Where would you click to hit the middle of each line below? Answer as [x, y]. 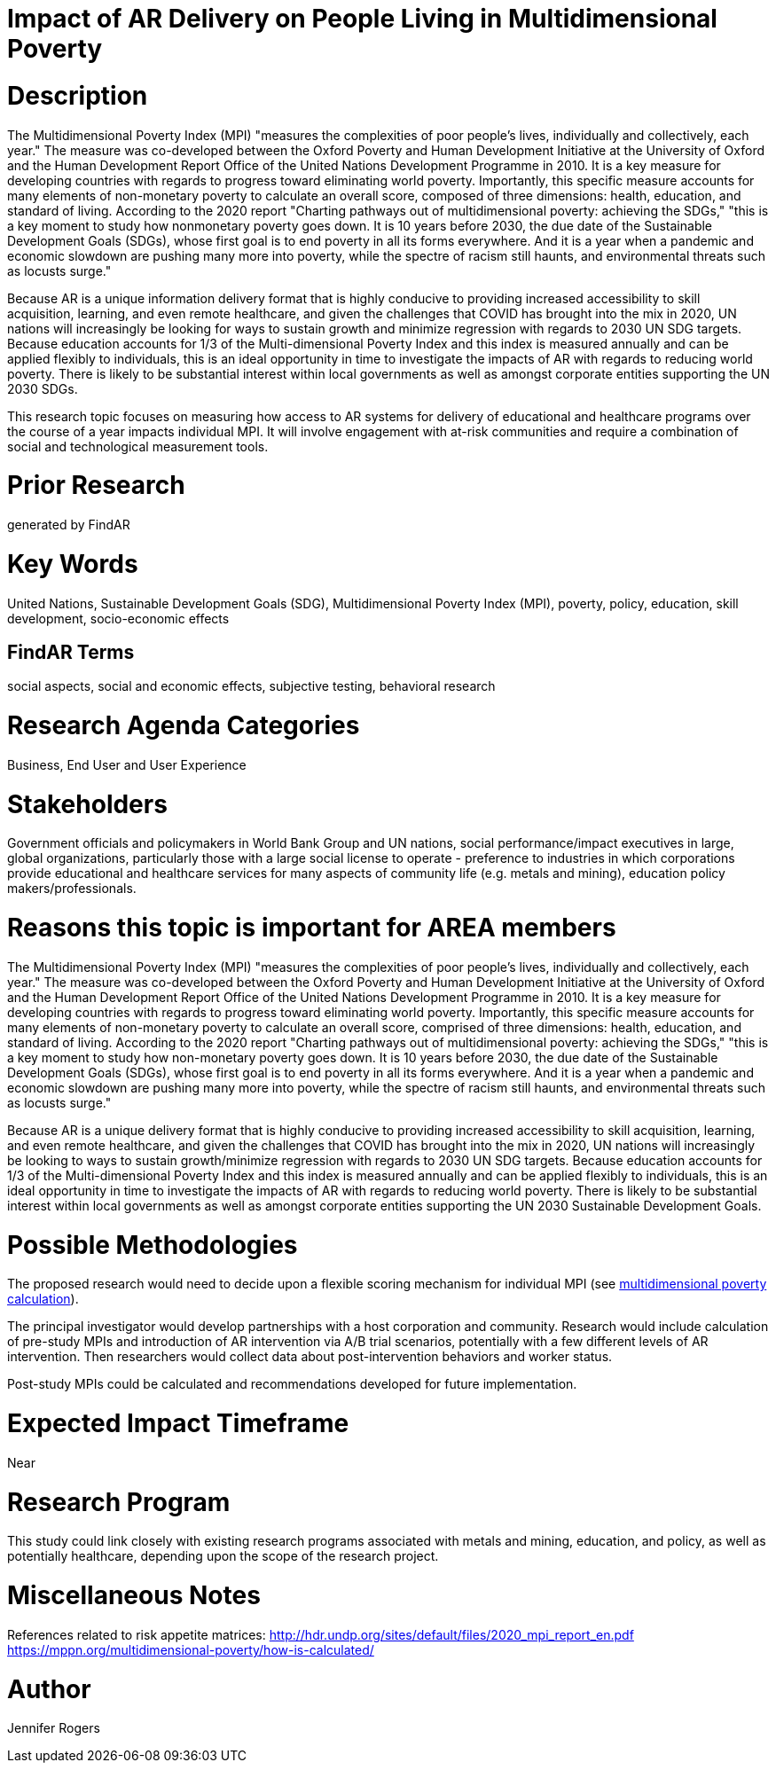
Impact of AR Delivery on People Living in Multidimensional [362, 19]
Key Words [73, 564]
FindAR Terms [71, 652]
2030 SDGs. [43, 388]
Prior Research [96, 486]
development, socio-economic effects [118, 618]
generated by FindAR [69, 525]
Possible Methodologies [153, 1245]
